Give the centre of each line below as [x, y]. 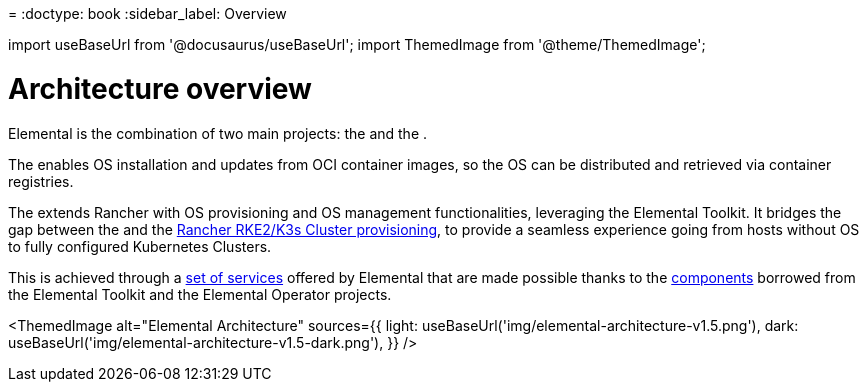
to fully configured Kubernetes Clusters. [140, 246]
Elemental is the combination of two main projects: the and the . [218, 133]
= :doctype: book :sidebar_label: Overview [147, 13]
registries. [41, 181]
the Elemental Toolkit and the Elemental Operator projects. [200, 294]
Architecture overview [160, 88]
